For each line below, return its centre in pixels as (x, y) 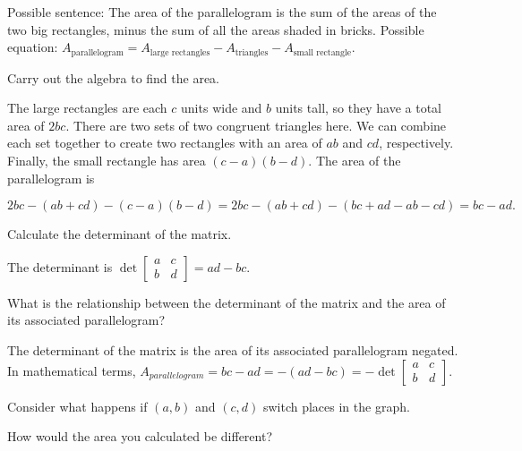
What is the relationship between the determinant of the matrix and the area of (227, 302)
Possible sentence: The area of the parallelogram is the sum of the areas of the (222, 12)
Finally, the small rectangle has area (107, 161)
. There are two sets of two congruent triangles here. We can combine (256, 125)
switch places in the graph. (336, 406)
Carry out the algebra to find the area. (114, 77)
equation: (33, 47)
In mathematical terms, (72, 370)
